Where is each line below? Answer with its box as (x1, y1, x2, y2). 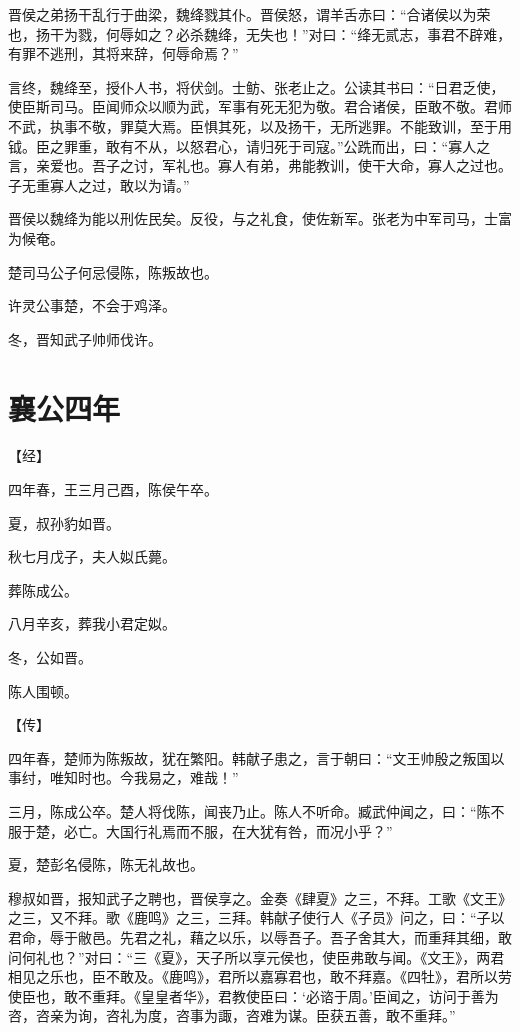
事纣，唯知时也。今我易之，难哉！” (8, 767, 239, 788)
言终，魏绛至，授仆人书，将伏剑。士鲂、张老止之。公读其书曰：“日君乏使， (8, 76, 505, 97)
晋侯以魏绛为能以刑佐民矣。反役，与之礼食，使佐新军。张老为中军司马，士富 (8, 208, 512, 229)
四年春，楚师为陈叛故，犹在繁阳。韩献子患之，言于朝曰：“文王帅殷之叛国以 (8, 747, 505, 768)
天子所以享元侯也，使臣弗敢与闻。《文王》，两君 (196, 946, 505, 967)
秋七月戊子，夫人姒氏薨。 (8, 546, 176, 567)
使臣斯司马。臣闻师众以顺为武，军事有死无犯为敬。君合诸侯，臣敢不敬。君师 (8, 96, 512, 117)
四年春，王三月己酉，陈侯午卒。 (8, 479, 218, 500)
